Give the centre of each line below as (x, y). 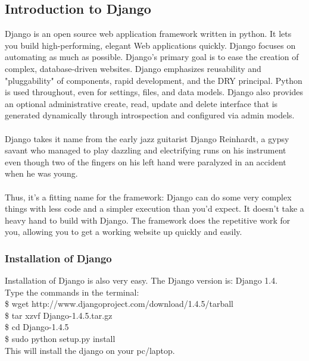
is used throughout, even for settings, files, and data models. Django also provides (154, 92)
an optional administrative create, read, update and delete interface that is (141, 103)
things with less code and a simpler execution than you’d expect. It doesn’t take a (154, 208)
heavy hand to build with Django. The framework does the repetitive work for (148, 220)
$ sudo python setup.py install (60, 339)
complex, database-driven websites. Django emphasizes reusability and (133, 68)
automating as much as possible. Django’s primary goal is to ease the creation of (152, 57)
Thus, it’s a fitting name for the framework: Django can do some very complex (148, 197)
